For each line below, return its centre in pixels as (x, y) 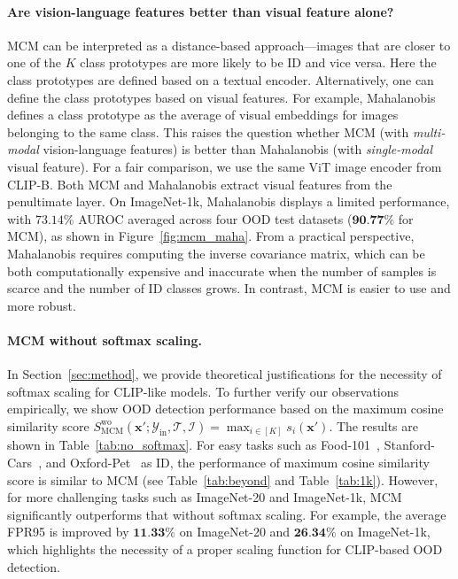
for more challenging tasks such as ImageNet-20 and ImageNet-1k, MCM (205, 497)
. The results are (373, 425)
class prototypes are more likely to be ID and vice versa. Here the (258, 62)
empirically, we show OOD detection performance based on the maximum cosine (225, 409)
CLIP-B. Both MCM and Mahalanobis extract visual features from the (200, 184)
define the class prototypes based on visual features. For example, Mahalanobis (221, 97)
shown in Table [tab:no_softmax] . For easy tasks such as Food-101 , (194, 445)
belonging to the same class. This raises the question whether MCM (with (208, 131)
